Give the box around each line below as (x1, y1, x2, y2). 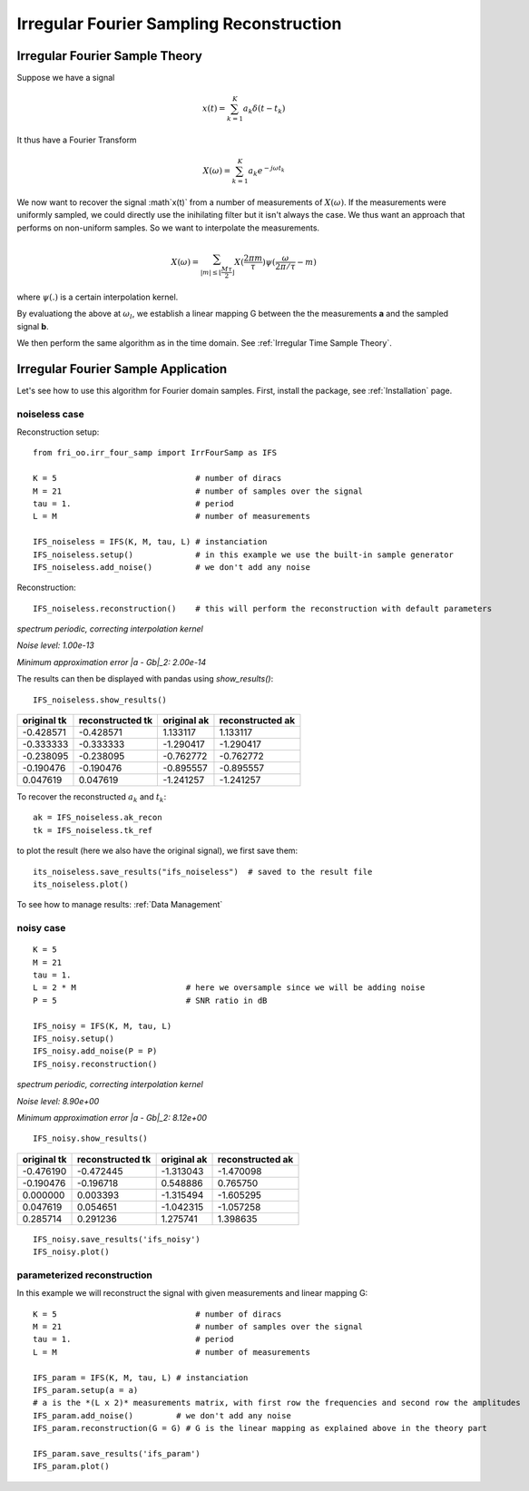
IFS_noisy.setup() (33, 1034, 115, 1044)
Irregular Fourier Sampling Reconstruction (16, 14, 342, 34)
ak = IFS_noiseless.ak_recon (33, 812, 162, 823)
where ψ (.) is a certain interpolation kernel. (16, 291, 179, 302)
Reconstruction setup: (16, 427, 100, 437)
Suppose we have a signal (16, 73, 115, 83)
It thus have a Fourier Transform (16, 134, 137, 145)
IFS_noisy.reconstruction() (33, 1058, 158, 1069)
